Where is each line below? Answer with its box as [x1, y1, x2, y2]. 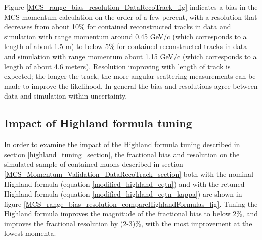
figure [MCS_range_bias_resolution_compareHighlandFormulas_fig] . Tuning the [4, 198, 258, 209]
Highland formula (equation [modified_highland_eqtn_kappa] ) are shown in [4, 188, 242, 199]
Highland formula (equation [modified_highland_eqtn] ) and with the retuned [4, 178, 245, 189]
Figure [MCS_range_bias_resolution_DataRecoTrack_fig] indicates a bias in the [4, 2, 258, 12]
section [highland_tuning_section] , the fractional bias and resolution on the [4, 149, 240, 159]
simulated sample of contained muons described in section [4, 159, 183, 169]
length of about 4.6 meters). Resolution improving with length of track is [4, 61, 231, 71]
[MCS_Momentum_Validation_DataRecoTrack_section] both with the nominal [4, 168, 253, 179]
